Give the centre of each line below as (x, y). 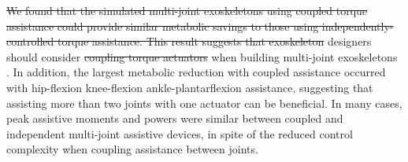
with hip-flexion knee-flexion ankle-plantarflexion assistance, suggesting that (190, 87)
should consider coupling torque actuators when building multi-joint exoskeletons (202, 56)
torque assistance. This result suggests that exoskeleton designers (214, 41)
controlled (30, 41)
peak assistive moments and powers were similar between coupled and (175, 118)
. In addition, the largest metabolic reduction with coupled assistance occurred (196, 72)
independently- (358, 26)
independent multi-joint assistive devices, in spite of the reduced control (180, 133)
